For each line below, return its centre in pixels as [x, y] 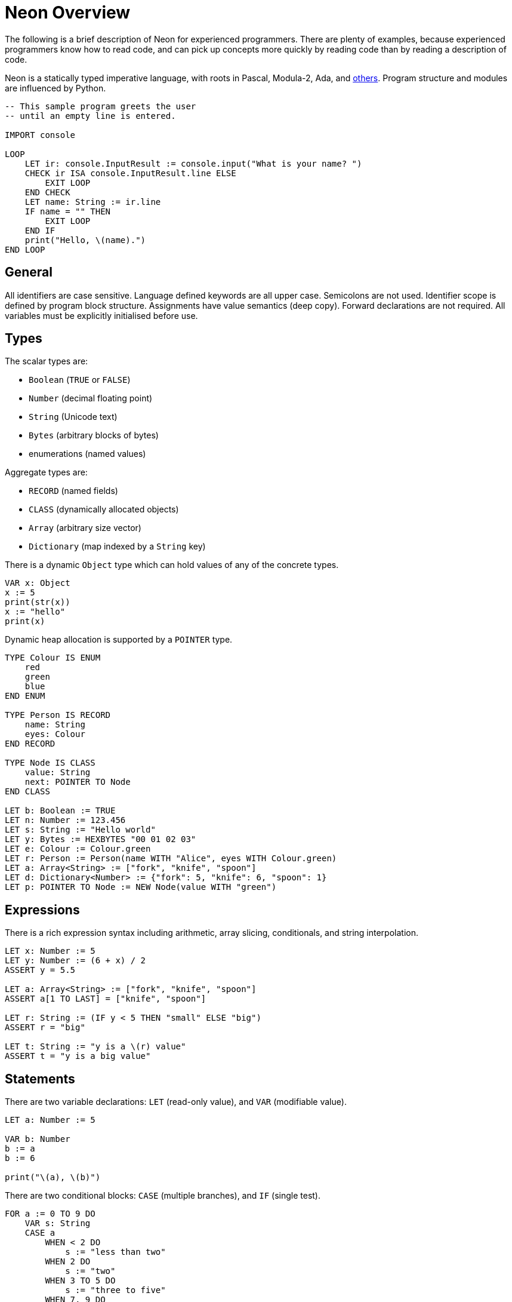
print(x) [25, 621]
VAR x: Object [38, 583]
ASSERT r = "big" [45, 1028]
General [29, 272]
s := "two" [90, 1271]
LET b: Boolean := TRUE [60, 811]
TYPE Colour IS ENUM [53, 658]
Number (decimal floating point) [91, 398]
